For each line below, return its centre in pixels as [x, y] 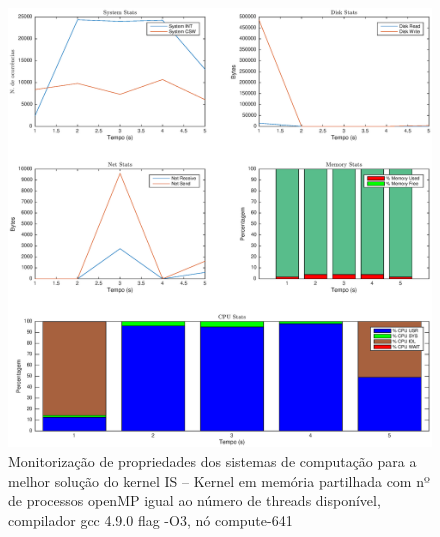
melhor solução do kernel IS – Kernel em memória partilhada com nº [219, 480]
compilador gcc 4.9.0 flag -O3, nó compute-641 [150, 519]
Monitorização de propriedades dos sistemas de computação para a [212, 461]
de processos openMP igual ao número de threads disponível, [194, 500]
